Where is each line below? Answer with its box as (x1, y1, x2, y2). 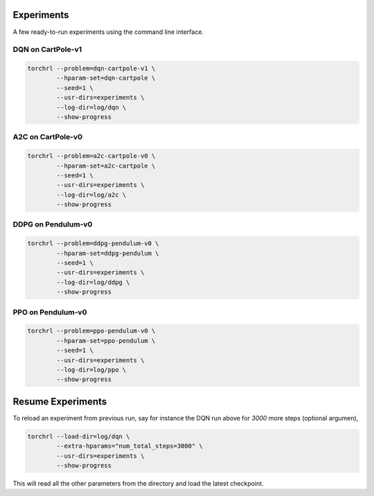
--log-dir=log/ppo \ (56, 366, 127, 373)
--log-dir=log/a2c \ (56, 191, 127, 199)
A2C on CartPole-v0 (12, 132, 83, 142)
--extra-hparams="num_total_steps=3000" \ (56, 442, 204, 450)
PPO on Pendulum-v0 (12, 307, 87, 317)
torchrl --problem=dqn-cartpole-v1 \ (27, 64, 156, 73)
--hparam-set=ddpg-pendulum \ (56, 249, 159, 257)
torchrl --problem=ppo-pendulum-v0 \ (27, 327, 156, 335)
